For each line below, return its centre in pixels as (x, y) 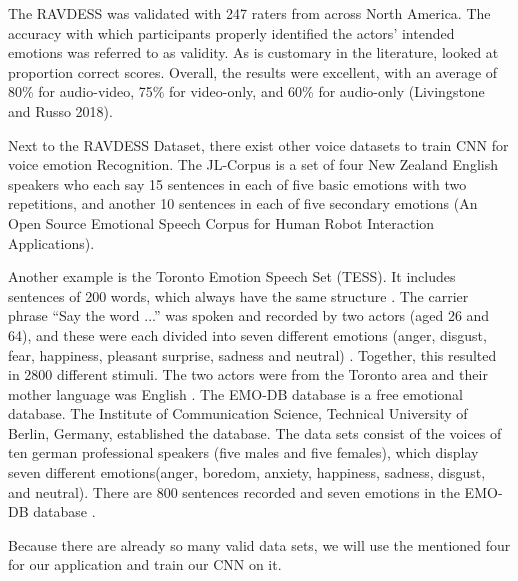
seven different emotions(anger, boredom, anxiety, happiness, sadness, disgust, (247, 472)
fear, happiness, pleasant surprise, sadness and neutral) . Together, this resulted (252, 354)
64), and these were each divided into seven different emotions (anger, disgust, (247, 334)
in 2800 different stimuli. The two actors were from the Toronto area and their (248, 374)
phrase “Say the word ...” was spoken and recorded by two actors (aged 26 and (249, 315)
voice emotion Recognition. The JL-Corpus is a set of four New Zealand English (253, 164)
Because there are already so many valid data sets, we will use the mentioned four (259, 544)
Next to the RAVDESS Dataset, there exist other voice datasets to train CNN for (258, 144)
